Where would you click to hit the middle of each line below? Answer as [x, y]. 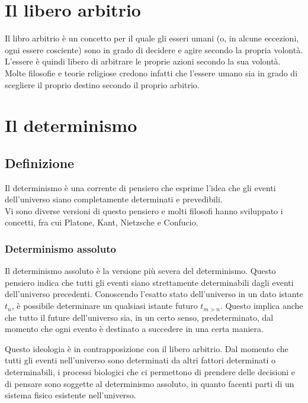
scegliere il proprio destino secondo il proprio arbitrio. [102, 84]
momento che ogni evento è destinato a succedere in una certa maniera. [134, 329]
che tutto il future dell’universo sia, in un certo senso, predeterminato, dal [139, 317]
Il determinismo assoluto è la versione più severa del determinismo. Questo [140, 271]
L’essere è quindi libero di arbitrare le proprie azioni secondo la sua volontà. [143, 61]
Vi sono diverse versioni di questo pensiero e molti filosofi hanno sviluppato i [144, 210]
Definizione [40, 162]
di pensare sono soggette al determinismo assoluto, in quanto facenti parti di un [150, 383]
